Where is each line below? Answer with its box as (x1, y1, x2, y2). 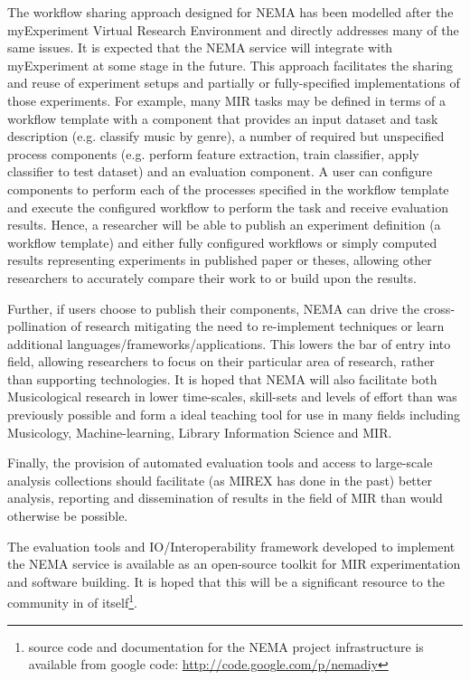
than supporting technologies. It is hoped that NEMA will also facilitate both (7, 369, 437, 388)
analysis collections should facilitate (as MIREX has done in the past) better (7, 470, 432, 489)
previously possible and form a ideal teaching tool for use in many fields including (7, 405, 461, 424)
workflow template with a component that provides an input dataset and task (7, 109, 438, 127)
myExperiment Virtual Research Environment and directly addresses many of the (7, 20, 459, 39)
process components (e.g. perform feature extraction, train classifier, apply (7, 144, 419, 163)
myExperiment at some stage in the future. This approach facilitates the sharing (7, 55, 454, 74)
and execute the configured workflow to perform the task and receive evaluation (7, 197, 448, 216)
